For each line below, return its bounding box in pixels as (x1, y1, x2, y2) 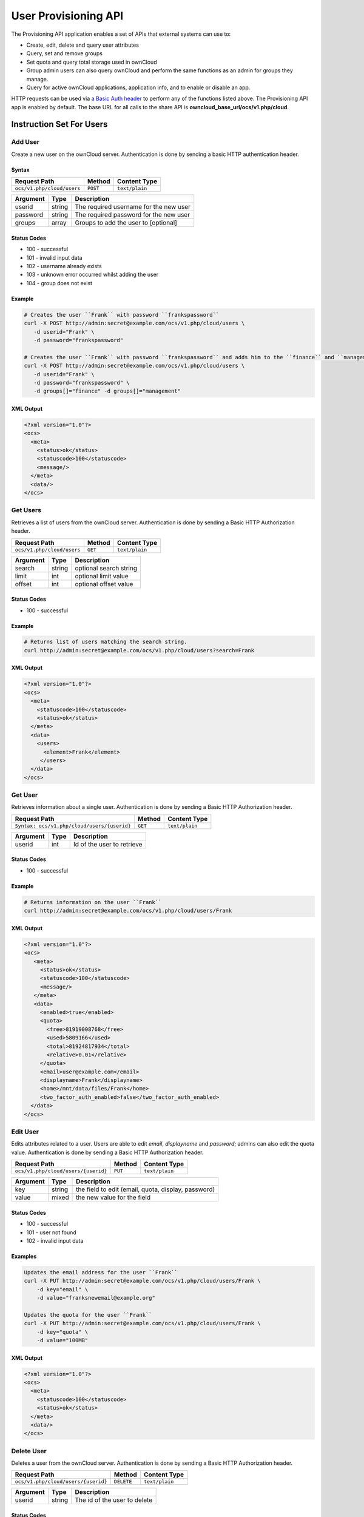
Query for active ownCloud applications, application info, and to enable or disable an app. (26, 84, 251, 91)
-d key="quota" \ (36, 1328, 89, 1335)
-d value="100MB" (36, 1337, 89, 1344)
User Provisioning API (11, 9, 124, 22)
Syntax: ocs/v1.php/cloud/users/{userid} (15, 822, 131, 829)
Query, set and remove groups (26, 50, 103, 57)
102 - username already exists (26, 263, 103, 269)
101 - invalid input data (26, 254, 83, 261)
